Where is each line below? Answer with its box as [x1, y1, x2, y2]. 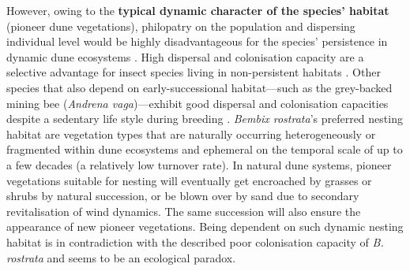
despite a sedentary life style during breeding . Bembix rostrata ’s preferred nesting [6, 110, 403, 127]
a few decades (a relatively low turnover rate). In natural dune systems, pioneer [6, 156, 392, 173]
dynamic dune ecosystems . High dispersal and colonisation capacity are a [6, 48, 364, 65]
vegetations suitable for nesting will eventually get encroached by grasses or [6, 172, 372, 188]
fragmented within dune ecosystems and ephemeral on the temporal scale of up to [6, 141, 403, 158]
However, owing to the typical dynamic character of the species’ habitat [6, 2, 389, 18]
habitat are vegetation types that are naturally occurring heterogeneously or [6, 125, 376, 142]
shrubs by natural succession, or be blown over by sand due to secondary [6, 187, 359, 204]
